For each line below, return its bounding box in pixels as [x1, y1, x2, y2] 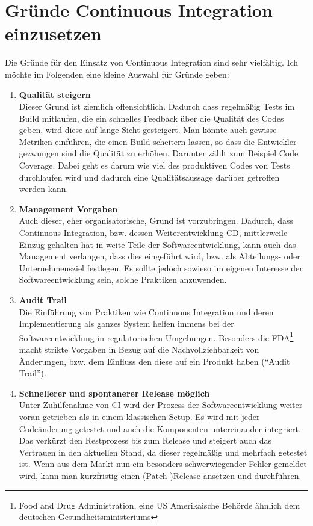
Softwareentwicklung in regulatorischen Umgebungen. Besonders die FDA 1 [19, 329, 294, 344]
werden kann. [19, 182, 69, 195]
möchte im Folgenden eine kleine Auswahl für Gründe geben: [5, 67, 229, 80]
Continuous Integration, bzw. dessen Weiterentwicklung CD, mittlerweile [19, 226, 288, 239]
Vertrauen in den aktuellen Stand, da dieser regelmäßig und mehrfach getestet [19, 445, 308, 458]
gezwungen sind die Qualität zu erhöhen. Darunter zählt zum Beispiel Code [19, 147, 299, 159]
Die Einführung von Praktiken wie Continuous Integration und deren [19, 305, 274, 318]
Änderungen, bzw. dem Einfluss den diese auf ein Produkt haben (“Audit [19, 354, 290, 367]
